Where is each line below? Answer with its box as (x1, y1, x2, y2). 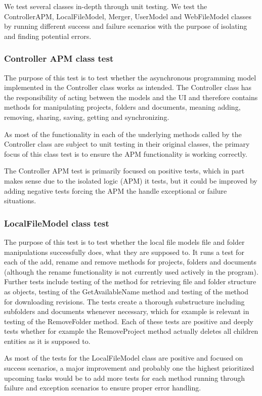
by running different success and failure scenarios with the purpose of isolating (4, 21, 247, 31)
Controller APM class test (4, 52, 114, 65)
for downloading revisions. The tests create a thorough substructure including (4, 296, 245, 306)
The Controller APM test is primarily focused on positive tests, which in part (4, 165, 245, 176)
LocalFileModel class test (4, 216, 109, 229)
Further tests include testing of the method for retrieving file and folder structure (4, 276, 256, 287)
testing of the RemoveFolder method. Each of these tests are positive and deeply (4, 316, 253, 326)
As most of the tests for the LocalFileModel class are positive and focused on (4, 353, 243, 363)
